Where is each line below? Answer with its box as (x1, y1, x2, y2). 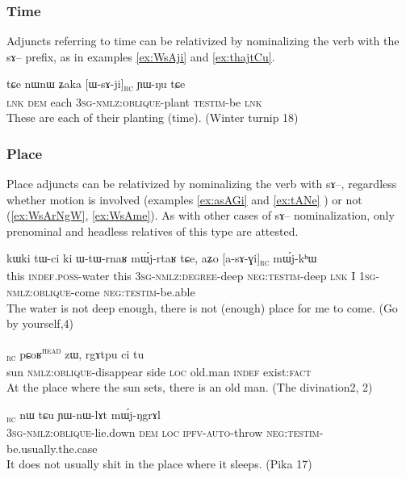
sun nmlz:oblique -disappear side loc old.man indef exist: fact (6, 363, 312, 379)
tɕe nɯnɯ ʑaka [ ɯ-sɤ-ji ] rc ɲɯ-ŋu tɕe (6, 75, 186, 94)
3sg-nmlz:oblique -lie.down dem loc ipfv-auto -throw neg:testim (6, 423, 320, 440)
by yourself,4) (6, 315, 73, 332)
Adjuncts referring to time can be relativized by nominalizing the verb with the (6, 32, 400, 49)
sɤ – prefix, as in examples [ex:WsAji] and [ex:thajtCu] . (6, 48, 275, 65)
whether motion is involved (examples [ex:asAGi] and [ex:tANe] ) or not (6, 191, 362, 208)
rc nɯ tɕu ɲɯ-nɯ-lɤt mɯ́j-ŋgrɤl (6, 405, 161, 425)
